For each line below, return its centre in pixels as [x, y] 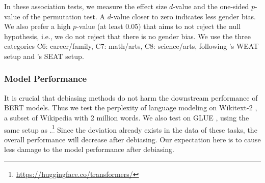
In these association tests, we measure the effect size [86, 6]
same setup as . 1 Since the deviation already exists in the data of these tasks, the [131, 129]
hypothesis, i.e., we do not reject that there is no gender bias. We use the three [127, 36]
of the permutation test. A [64, 16]
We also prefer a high [37, 26]
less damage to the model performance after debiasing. [89, 149]
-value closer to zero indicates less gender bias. [183, 16]
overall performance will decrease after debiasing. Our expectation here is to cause [132, 139]
